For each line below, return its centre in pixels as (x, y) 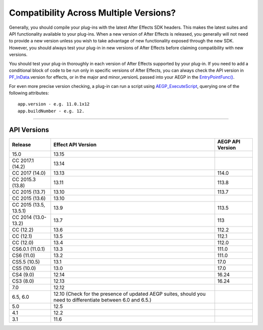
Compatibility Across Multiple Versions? (93, 13)
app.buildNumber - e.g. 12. (51, 111)
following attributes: (29, 93)
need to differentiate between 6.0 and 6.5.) (103, 300)
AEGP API (229, 142)
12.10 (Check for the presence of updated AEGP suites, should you (130, 294)
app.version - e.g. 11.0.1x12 (54, 104)
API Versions (29, 130)
